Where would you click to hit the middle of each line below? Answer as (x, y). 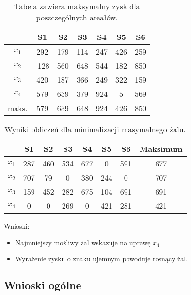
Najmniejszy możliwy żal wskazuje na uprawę (83, 242)
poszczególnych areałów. (77, 17)
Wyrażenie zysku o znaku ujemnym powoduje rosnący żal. (102, 259)
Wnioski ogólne (43, 285)
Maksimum (161, 149)
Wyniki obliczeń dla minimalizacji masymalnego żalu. (95, 129)
